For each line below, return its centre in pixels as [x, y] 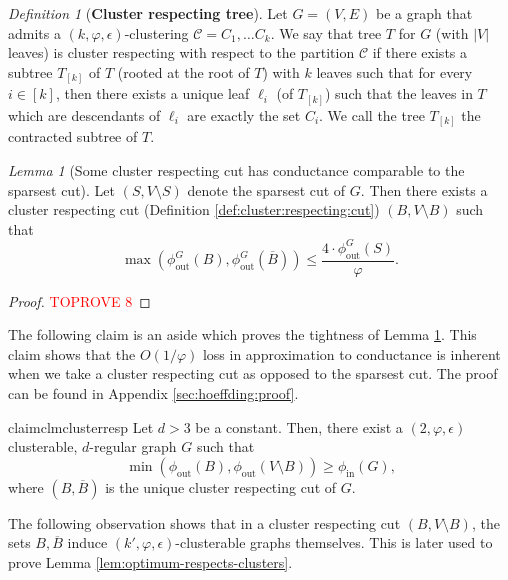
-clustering [156, 32]
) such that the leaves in [399, 93]
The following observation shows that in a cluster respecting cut [204, 522]
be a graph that [424, 13]
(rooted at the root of [183, 71]
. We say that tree [326, 32]
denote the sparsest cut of [266, 189]
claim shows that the [72, 353]
